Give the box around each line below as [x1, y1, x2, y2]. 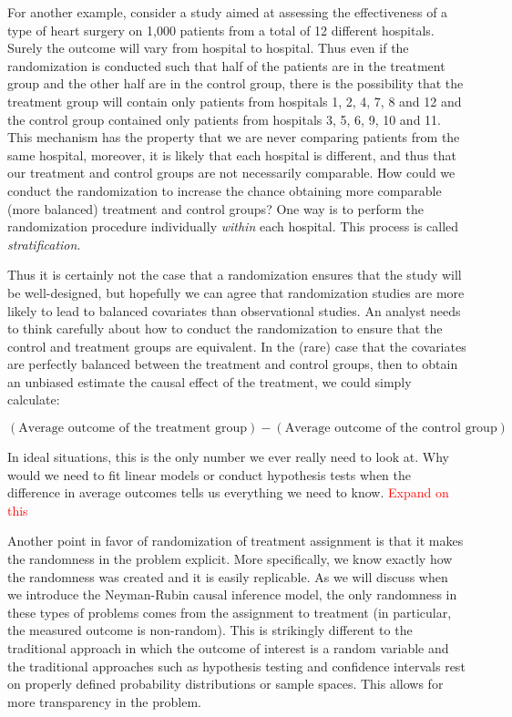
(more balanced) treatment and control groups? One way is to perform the [7, 199, 424, 218]
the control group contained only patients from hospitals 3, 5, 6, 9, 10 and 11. [7, 109, 441, 128]
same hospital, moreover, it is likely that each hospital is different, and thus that [7, 145, 456, 164]
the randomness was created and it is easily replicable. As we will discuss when [7, 567, 448, 586]
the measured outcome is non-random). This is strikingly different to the [7, 620, 413, 640]
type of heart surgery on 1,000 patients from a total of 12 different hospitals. [7, 20, 435, 39]
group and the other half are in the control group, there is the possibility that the [7, 74, 464, 93]
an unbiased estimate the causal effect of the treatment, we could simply [7, 372, 412, 391]
